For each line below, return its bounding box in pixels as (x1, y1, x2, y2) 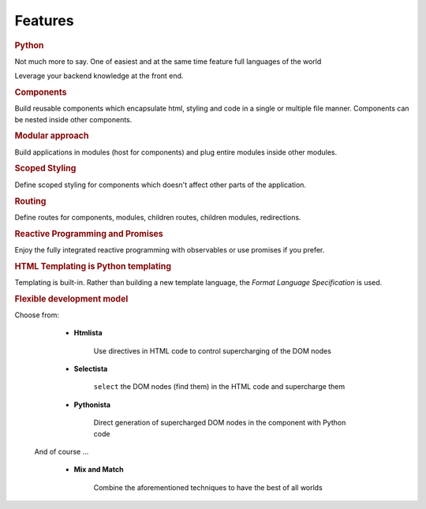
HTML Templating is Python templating (14, 260, 172, 271)
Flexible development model (14, 293, 129, 304)
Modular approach (14, 130, 89, 141)
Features (14, 12, 74, 29)
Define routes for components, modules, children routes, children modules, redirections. (14, 212, 301, 222)
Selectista (73, 364, 108, 374)
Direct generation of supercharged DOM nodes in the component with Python (93, 418, 346, 428)
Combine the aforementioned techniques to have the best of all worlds (93, 482, 323, 492)
